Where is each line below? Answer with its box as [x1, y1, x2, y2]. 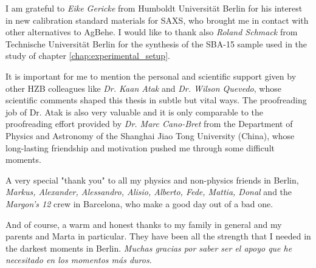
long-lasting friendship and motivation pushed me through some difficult [5, 141, 275, 154]
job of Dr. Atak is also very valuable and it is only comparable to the [5, 105, 264, 118]
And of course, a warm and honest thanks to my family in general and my [5, 218, 282, 230]
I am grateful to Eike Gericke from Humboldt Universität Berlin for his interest [5, 2, 303, 14]
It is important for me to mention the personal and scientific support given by [5, 69, 297, 82]
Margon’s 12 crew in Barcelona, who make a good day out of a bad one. [5, 197, 273, 210]
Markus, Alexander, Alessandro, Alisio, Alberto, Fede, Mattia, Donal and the [5, 185, 292, 198]
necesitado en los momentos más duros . [5, 253, 152, 266]
